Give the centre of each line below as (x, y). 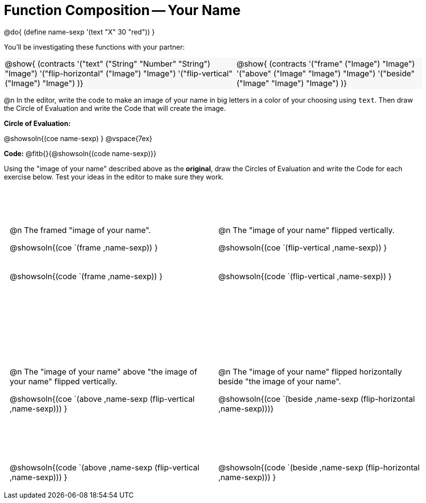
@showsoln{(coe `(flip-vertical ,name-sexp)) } (303, 247)
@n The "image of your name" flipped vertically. (307, 230)
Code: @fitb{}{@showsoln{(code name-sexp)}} (80, 153)
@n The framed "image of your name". (80, 230)
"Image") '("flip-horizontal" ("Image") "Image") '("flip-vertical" (119, 73)
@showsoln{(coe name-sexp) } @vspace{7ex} (78, 138)
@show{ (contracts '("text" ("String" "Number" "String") (108, 63)
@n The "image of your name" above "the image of (104, 371)
